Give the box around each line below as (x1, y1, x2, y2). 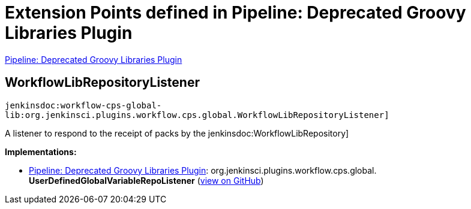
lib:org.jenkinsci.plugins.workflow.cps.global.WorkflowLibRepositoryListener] (5, 110, 389, 120)
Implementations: (5, 146, 77, 157)
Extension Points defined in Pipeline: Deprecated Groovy (5, 2, 466, 23)
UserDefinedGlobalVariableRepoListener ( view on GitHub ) (29, 175, 264, 186)
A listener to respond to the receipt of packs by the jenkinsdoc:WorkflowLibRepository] (5, 128, 349, 138)
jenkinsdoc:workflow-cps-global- (5, 100, 162, 110)
